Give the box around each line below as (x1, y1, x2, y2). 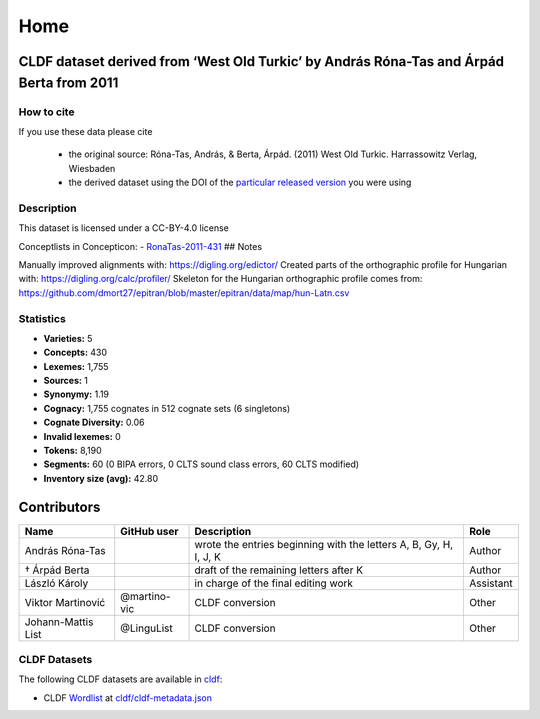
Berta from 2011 (18, 74, 119, 91)
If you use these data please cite (18, 125, 153, 137)
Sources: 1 (43, 375, 89, 387)
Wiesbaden (68, 162, 116, 174)
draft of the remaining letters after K (194, 563, 364, 577)
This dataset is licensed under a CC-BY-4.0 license (18, 222, 229, 234)
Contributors (18, 498, 101, 515)
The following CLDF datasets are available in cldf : (18, 673, 223, 685)
